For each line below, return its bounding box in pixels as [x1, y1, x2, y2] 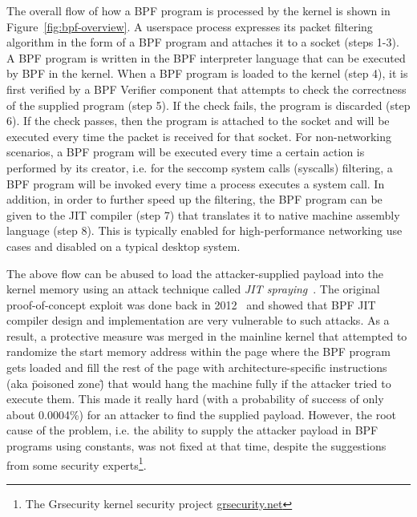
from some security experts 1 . [6, 454, 147, 473]
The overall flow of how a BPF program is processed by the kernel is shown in [6, 2, 391, 18]
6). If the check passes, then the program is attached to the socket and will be [6, 112, 390, 129]
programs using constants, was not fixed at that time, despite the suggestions [6, 438, 387, 454]
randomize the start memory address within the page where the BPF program [6, 343, 391, 360]
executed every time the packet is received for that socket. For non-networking [6, 127, 391, 144]
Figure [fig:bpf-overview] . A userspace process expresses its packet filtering [6, 18, 373, 34]
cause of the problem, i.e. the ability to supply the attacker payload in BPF [6, 422, 379, 438]
